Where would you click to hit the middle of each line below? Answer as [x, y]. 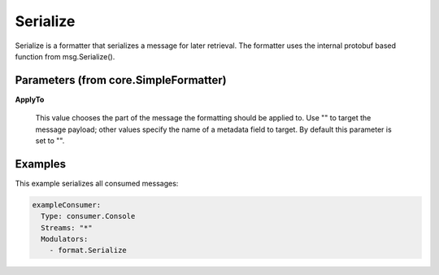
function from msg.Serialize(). [65, 56]
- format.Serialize [88, 251]
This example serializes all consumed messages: [97, 183]
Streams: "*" [67, 227]
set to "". [50, 141]
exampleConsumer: [67, 205]
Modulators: [65, 239]
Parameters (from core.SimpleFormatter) [121, 80]
